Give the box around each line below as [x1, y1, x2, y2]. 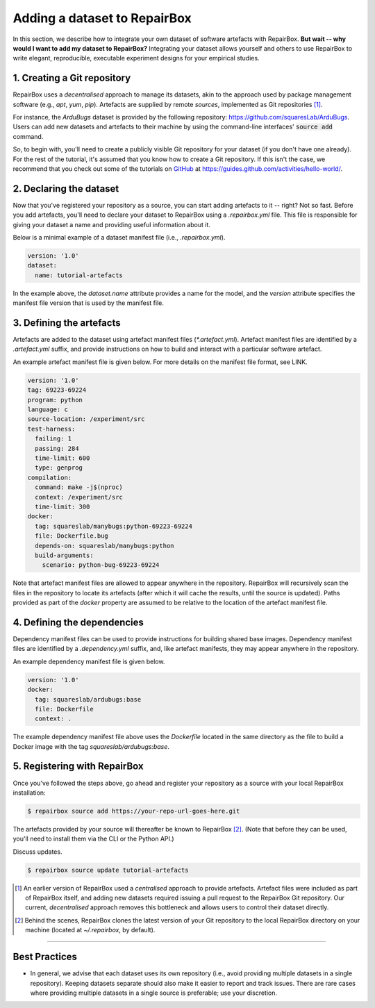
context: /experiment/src [35, 493, 123, 501]
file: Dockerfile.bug [35, 532, 109, 540]
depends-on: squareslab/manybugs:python [35, 542, 174, 550]
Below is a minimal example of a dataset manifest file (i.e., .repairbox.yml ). [12, 233, 226, 242]
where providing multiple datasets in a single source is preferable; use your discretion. [30, 989, 278, 997]
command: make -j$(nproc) [35, 484, 123, 491]
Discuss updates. [12, 848, 62, 856]
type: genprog [35, 464, 83, 472]
